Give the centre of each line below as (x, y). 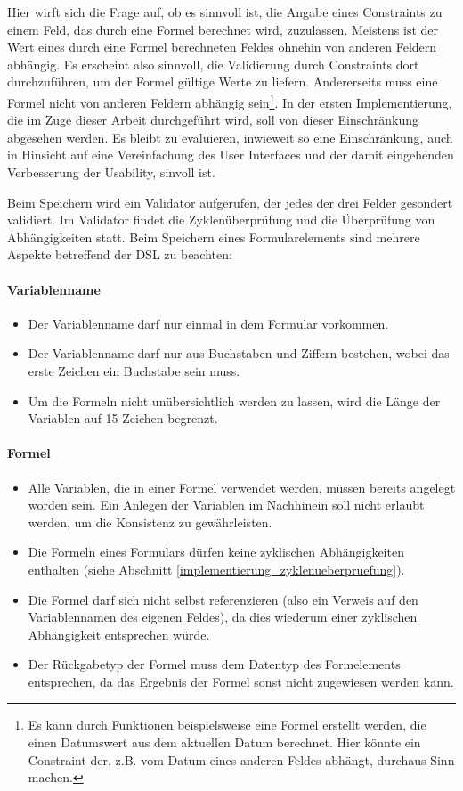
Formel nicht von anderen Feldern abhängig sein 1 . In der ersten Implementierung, (230, 101)
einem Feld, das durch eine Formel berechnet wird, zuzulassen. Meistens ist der (223, 29)
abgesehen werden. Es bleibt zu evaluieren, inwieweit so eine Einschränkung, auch (230, 137)
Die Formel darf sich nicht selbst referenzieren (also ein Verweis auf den (223, 599)
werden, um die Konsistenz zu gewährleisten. (150, 522)
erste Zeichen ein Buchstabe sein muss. (134, 370)
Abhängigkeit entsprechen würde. (119, 634)
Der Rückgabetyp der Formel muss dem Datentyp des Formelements (214, 664)
